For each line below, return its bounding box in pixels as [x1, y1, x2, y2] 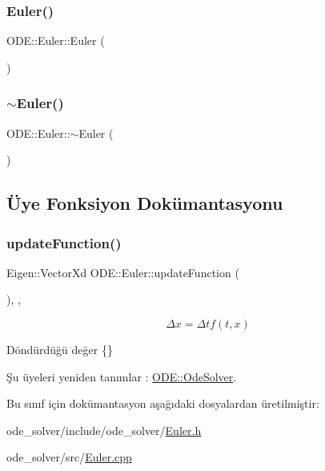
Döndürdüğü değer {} [6, 341, 113, 357]
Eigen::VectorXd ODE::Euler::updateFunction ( [6, 264, 239, 280]
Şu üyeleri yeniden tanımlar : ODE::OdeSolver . [6, 368, 237, 384]
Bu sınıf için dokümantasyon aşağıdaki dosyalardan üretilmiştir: [6, 395, 319, 412]
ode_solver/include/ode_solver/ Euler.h [6, 421, 202, 438]
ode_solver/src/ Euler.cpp [6, 449, 132, 465]
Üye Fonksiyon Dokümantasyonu [6, 191, 283, 215]
